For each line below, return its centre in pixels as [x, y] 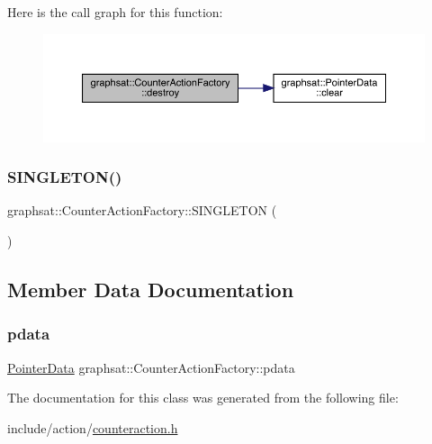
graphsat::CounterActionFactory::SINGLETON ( [142, 210]
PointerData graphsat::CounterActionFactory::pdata [151, 367]
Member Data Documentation [151, 290]
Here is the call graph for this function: [115, 12]
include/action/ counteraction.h [93, 427]
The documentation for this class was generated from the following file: [203, 398]
